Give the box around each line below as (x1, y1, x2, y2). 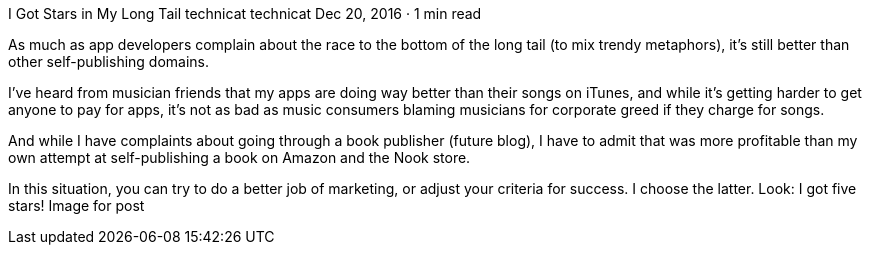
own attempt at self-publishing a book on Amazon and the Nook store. (8, 149, 471, 166)
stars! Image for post (8, 197, 145, 214)
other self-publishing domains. (8, 53, 210, 70)
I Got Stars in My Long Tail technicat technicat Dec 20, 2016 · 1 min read (8, 5, 482, 22)
